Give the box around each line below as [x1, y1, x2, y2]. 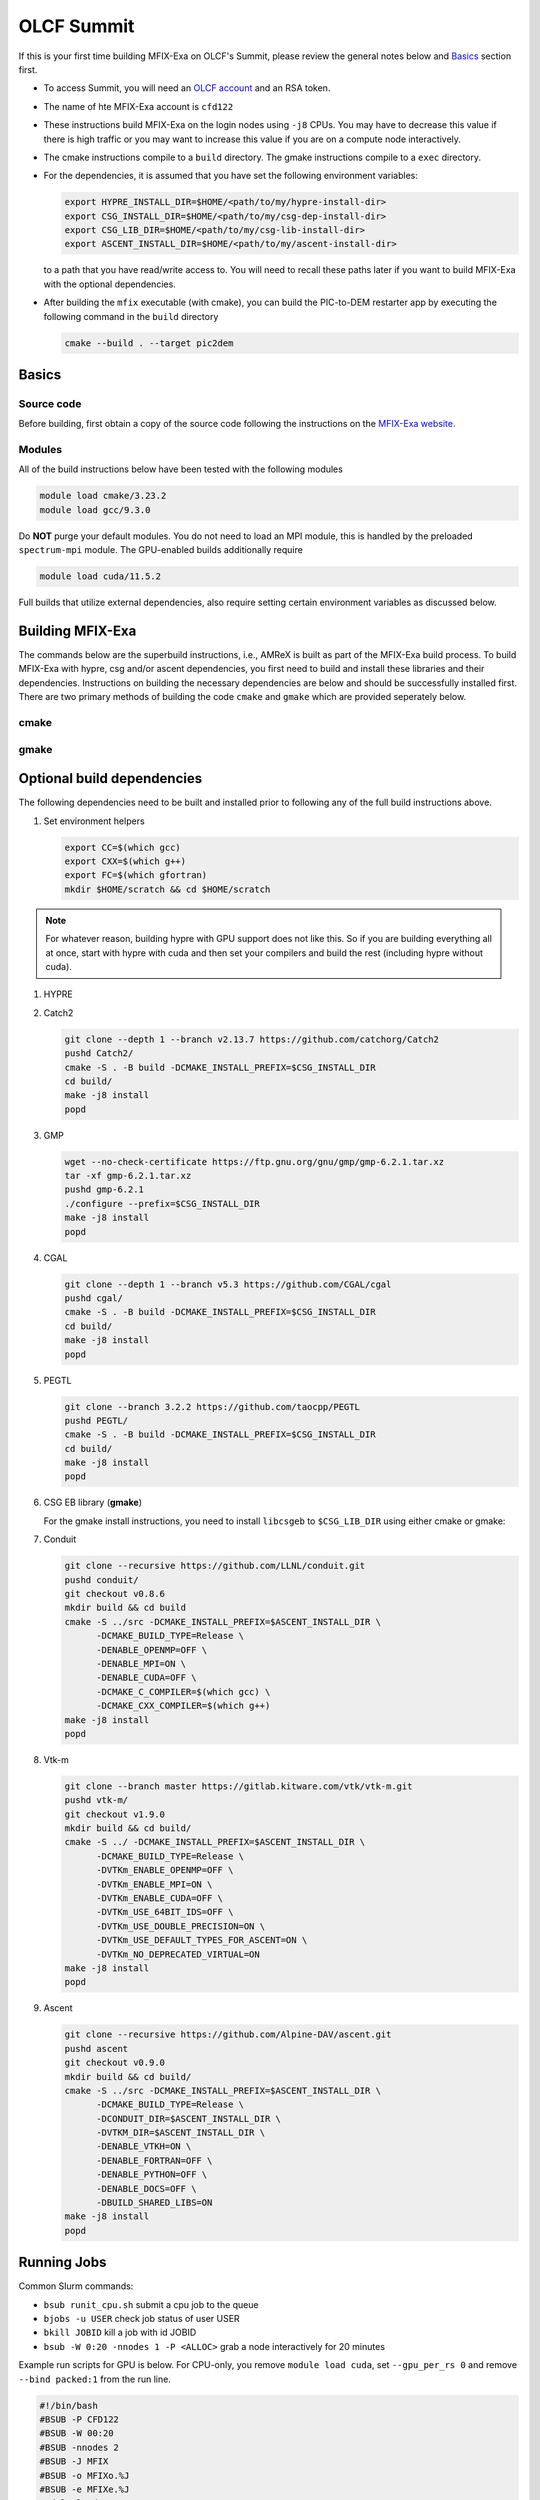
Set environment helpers [43, 815, 145, 827]
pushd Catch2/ [64, 1048, 134, 1059]
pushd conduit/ [64, 1574, 139, 1585]
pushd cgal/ [64, 1293, 124, 1304]
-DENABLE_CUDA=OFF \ [96, 1672, 197, 1684]
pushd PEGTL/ [64, 1415, 129, 1426]
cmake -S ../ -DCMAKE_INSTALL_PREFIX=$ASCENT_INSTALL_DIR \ [64, 1836, 366, 1848]
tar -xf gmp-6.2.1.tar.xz [64, 1170, 192, 1182]
